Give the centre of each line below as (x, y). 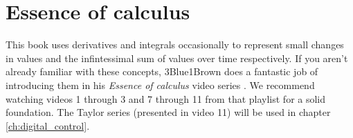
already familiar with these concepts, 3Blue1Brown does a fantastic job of (162, 71)
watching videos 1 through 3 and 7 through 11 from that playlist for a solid (166, 98)
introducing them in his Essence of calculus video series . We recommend (160, 85)
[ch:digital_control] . (48, 125)
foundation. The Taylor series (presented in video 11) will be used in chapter (168, 112)
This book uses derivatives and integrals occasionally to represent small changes (175, 45)
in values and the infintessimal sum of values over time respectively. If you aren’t (177, 58)
